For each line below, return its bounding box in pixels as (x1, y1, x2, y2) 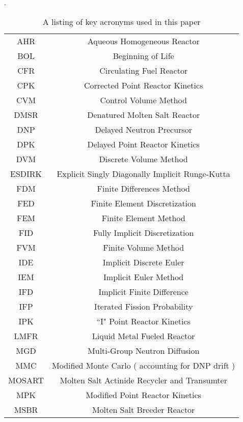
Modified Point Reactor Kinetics (86, 388, 201, 401)
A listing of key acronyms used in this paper (42, 15, 201, 27)
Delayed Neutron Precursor (95, 123, 192, 135)
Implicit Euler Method (103, 270, 184, 283)
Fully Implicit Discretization (93, 226, 194, 238)
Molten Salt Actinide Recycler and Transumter (60, 374, 227, 386)
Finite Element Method (101, 212, 185, 224)
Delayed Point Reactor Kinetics (87, 138, 200, 150)
